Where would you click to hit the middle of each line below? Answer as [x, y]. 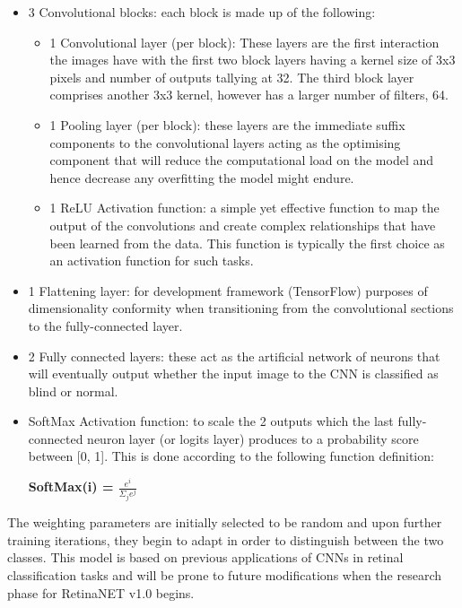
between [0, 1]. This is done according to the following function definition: [231, 456]
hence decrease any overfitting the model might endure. [202, 177]
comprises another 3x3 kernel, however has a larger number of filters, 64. [249, 95]
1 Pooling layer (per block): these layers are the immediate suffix [227, 124]
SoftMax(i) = [71, 486]
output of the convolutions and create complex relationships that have [243, 225]
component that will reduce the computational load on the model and [242, 160]
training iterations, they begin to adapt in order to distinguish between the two [226, 539]
